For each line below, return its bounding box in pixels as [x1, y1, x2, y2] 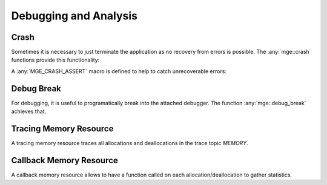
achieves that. [11, 108, 47, 115]
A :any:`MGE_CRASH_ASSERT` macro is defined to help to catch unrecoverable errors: [11, 67, 227, 75]
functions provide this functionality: [11, 56, 100, 63]
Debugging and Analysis [11, 9, 137, 22]
